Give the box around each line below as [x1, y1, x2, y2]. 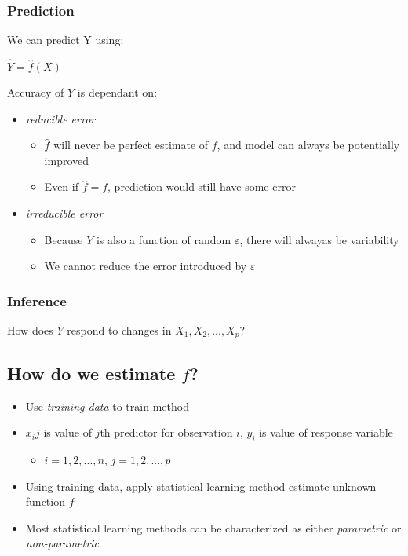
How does [7, 322, 53, 338]
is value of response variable [259, 424, 393, 441]
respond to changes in [67, 322, 172, 338]
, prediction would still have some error [107, 178, 296, 195]
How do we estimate [7, 360, 176, 385]
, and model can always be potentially [217, 137, 400, 153]
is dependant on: [77, 84, 158, 101]
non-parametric [25, 535, 99, 551]
